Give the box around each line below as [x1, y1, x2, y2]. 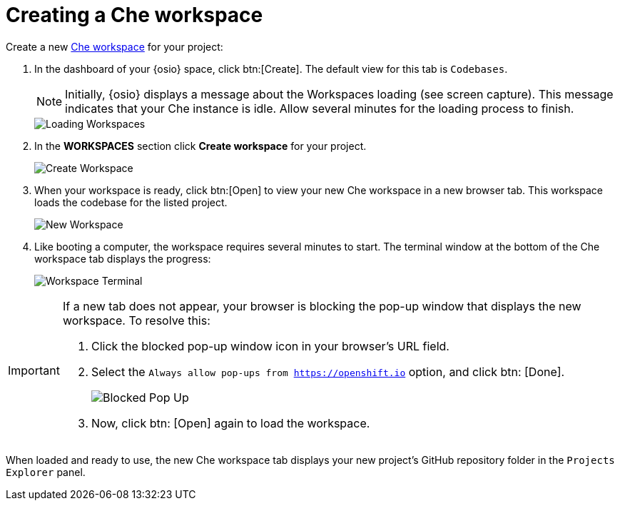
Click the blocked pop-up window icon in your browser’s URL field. [91, 338, 449, 353]
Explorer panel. [6, 465, 86, 478]
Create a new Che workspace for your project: [6, 40, 223, 53]
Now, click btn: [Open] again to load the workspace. [91, 415, 370, 430]
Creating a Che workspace [6, 3, 263, 27]
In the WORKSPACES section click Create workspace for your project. [34, 139, 367, 152]
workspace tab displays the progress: [34, 252, 211, 265]
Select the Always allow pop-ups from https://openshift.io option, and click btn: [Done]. [91, 364, 565, 379]
